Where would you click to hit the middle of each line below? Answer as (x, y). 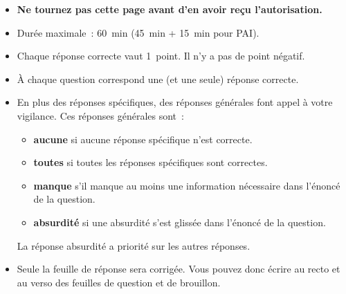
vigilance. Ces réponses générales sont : (100, 115)
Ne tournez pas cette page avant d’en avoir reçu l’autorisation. (170, 9)
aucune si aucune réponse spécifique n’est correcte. (143, 139)
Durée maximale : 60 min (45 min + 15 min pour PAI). (138, 32)
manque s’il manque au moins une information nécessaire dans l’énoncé (187, 185)
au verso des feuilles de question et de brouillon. (119, 282)
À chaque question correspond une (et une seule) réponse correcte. (158, 79)
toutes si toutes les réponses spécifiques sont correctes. (151, 162)
